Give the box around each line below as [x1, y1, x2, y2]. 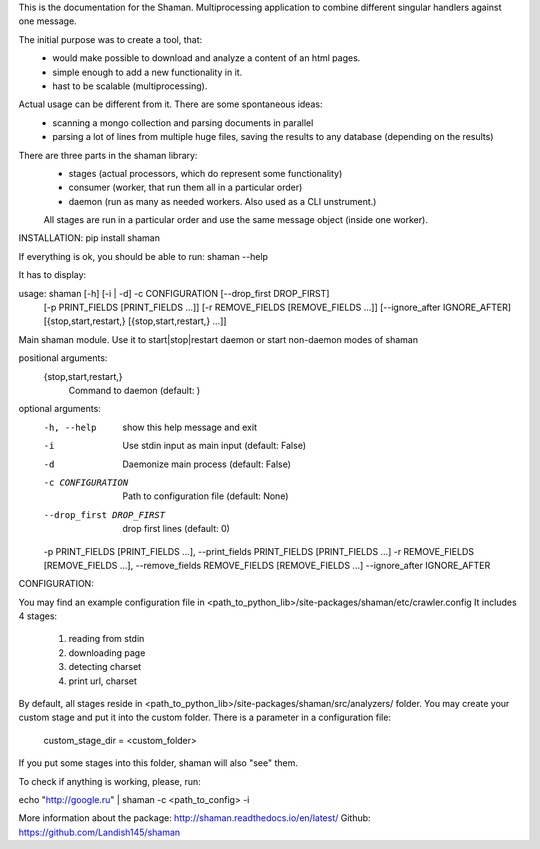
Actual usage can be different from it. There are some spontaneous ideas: [18, 98, 323, 110]
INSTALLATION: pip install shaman [18, 232, 160, 244]
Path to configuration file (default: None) [122, 490, 289, 502]
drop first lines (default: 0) [122, 523, 230, 535]
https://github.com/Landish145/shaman [18, 826, 181, 838]
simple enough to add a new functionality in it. [52, 66, 243, 78]
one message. [18, 15, 77, 27]
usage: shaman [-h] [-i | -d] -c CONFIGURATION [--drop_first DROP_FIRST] [18, 287, 330, 299]
